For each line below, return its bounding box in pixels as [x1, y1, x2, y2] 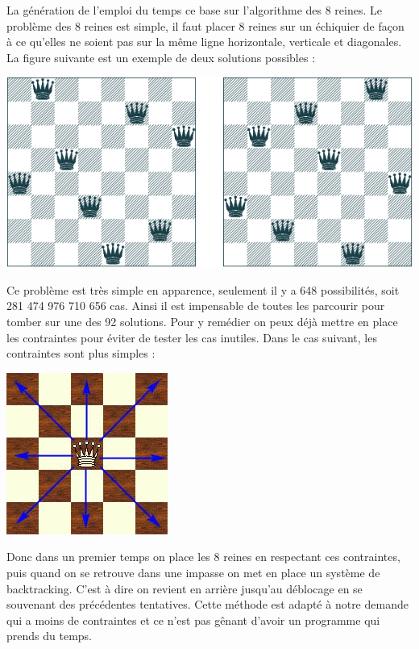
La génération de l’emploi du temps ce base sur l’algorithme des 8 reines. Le [6, 2, 382, 18]
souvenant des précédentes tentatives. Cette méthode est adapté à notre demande [6, 596, 409, 613]
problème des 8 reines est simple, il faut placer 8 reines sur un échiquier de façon [6, 17, 404, 34]
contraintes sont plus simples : [6, 345, 156, 362]
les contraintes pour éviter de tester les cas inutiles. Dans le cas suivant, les [6, 329, 377, 345]
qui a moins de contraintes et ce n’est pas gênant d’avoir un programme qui [6, 611, 380, 628]
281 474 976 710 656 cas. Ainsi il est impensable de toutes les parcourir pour [6, 297, 385, 314]
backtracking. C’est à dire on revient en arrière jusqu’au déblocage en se [6, 580, 363, 597]
